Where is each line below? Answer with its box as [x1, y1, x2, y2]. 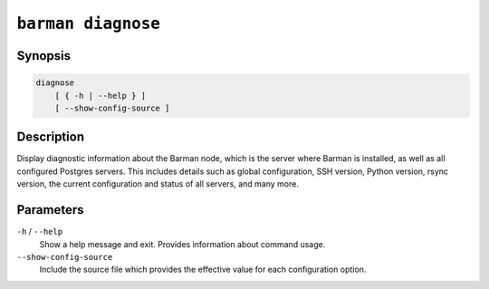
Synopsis [16, 48, 72, 63]
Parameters [16, 202, 84, 217]
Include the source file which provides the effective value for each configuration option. [39, 264, 367, 275]
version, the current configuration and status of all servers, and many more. [16, 178, 299, 189]
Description [16, 130, 85, 145]
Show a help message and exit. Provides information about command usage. [39, 238, 326, 249]
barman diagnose [16, 14, 160, 34]
